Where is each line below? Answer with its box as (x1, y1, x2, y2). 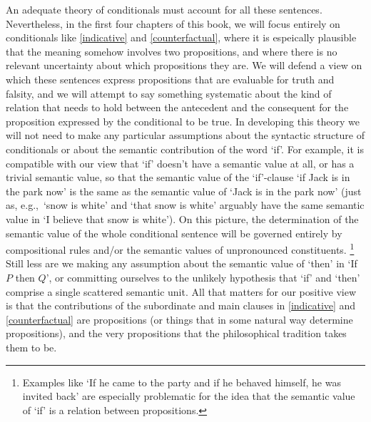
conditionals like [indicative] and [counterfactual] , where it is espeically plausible (6, 30, 357, 45)
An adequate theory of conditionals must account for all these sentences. (6, 2, 322, 16)
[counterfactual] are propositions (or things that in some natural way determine (6, 312, 353, 326)
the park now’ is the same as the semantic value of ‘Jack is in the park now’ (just (6, 183, 362, 198)
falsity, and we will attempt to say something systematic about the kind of (6, 86, 332, 101)
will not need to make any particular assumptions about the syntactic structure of (6, 128, 365, 143)
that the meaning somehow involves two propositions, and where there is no (6, 43, 337, 58)
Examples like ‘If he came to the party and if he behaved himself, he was (22, 374, 341, 389)
